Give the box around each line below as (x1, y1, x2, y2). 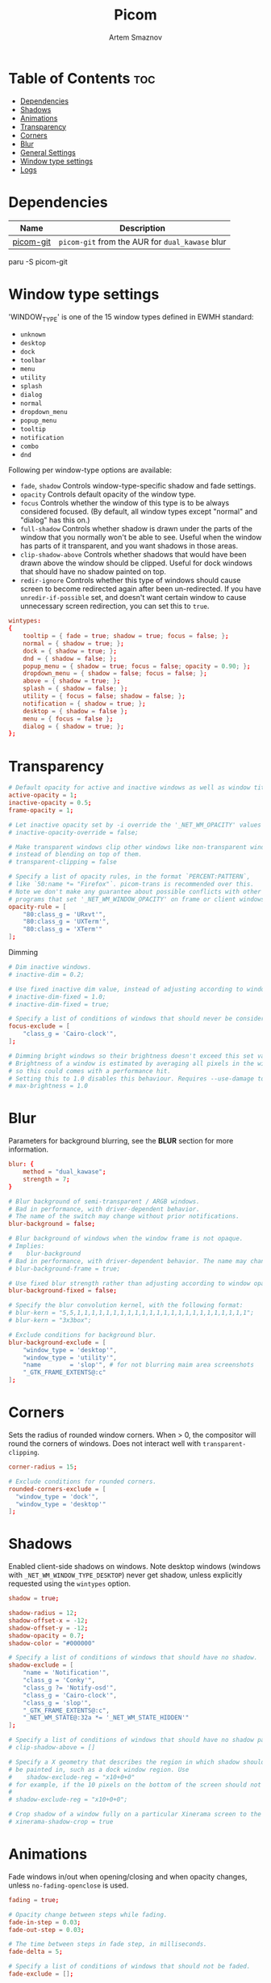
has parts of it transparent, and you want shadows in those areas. (19, 541, 239, 551)
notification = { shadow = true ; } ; (23, 700, 147, 708)
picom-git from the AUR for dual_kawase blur (58, 236, 227, 247)
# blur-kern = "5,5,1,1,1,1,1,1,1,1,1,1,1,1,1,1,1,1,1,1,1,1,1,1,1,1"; (8, 1309, 254, 1317)
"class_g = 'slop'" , (23, 1698, 92, 1707)
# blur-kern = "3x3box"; (8, 1317, 92, 1325)
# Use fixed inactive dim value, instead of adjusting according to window (8, 985, 269, 993)
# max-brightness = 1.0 (8, 1082, 89, 1090)
